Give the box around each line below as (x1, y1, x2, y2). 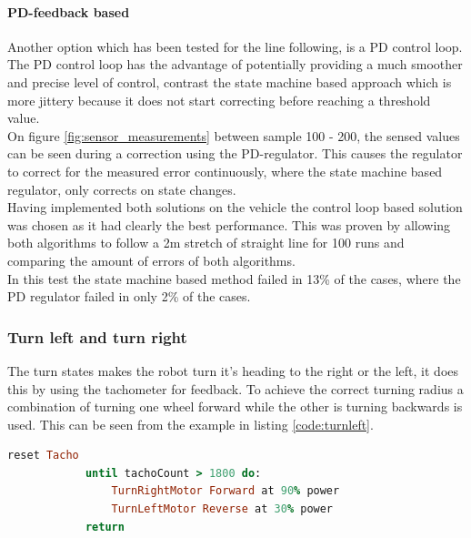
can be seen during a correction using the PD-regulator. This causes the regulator (7, 144, 463, 163)
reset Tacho (7, 449, 79, 462)
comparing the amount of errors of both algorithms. (7, 250, 296, 269)
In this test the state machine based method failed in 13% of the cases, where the (7, 269, 461, 288)
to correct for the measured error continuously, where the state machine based (7, 161, 443, 180)
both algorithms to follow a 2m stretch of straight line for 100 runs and (7, 233, 405, 252)
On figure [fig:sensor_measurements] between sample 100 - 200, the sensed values (7, 126, 460, 145)
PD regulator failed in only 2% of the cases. (7, 287, 251, 306)
